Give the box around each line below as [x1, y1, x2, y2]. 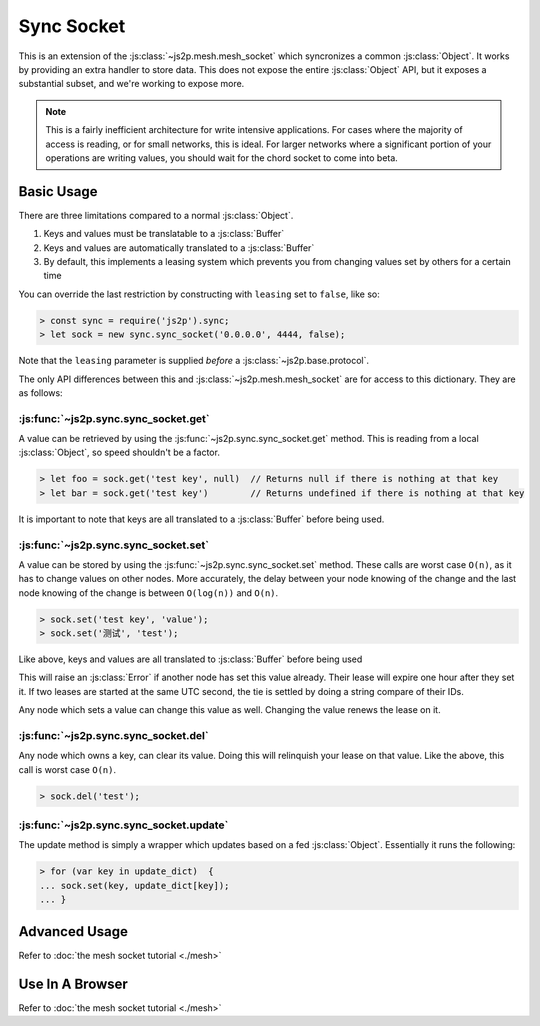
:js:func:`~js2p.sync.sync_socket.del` [18, 729, 209, 742]
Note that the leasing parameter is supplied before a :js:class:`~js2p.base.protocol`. [18, 355, 370, 367]
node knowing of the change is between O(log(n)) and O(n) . [18, 586, 279, 599]
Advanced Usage [18, 923, 129, 940]
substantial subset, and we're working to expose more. [18, 78, 245, 90]
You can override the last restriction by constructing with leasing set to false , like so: [18, 288, 380, 300]
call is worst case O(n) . [18, 763, 117, 775]
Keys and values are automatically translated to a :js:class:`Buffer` [43, 241, 315, 254]
